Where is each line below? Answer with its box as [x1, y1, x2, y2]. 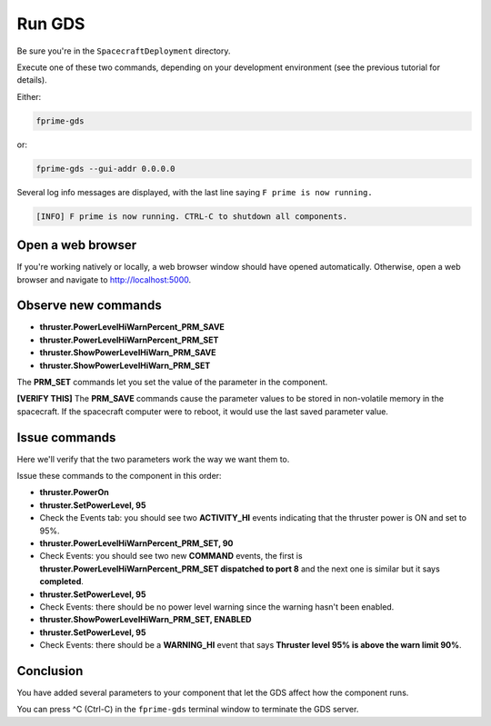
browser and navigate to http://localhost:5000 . [16, 273, 192, 285]
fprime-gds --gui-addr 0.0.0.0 [35, 164, 176, 174]
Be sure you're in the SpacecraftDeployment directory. [16, 45, 231, 56]
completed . [39, 576, 84, 587]
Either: [16, 91, 42, 102]
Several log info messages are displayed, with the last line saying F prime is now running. [16, 186, 373, 197]
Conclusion [16, 663, 84, 679]
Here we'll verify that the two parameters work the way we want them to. [16, 453, 290, 464]
